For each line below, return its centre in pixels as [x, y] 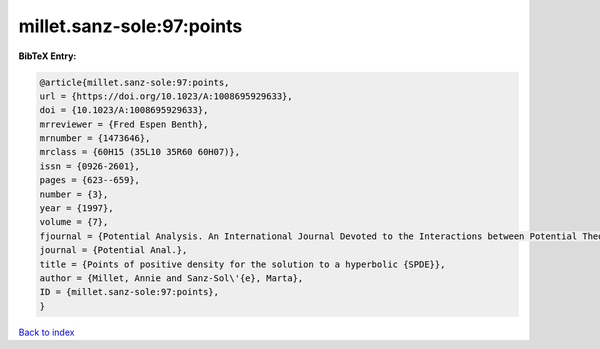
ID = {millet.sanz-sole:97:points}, [129, 292]
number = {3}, [74, 194]
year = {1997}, [76, 208]
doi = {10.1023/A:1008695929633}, [124, 110]
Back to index [46, 332]
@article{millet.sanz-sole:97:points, [134, 82]
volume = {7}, [74, 222]
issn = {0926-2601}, [89, 166]
